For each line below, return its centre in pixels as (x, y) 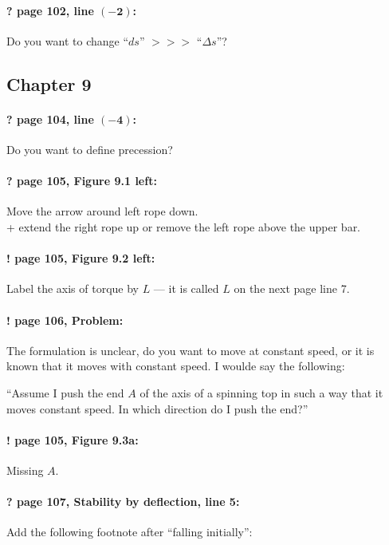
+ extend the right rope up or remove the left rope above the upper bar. (184, 226)
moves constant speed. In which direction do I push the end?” (157, 408)
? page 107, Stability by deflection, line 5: (123, 502)
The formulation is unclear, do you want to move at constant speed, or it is (191, 350)
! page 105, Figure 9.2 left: (81, 258)
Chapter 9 (49, 83)
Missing (25, 470)
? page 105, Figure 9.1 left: (82, 181)
